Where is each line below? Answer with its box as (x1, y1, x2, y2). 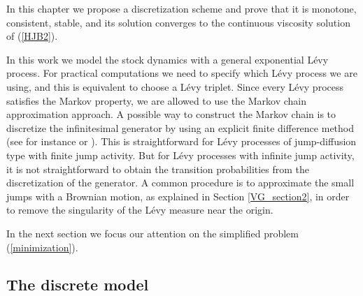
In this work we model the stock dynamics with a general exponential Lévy (6, 52, 329, 66)
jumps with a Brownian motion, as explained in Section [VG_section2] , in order (6, 188, 350, 203)
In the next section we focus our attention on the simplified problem (6, 225, 299, 240)
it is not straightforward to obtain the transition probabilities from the (6, 161, 310, 176)
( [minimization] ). (6, 239, 78, 254)
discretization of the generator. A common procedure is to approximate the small (6, 175, 355, 190)
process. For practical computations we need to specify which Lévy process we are (6, 66, 357, 80)
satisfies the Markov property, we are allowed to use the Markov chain (6, 93, 307, 108)
